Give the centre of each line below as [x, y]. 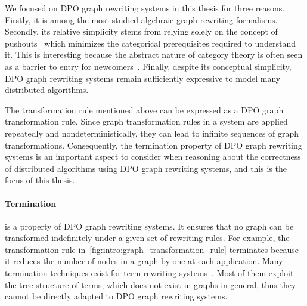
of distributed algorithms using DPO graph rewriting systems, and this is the [146, 168]
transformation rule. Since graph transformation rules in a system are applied [146, 121]
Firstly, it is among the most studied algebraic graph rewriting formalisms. [141, 19]
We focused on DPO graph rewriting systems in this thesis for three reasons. [145, 8]
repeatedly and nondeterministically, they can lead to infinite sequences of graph [152, 133]
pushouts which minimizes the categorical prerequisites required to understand [150, 43]
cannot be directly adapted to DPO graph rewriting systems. [116, 296]
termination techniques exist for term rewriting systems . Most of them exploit [149, 273]
